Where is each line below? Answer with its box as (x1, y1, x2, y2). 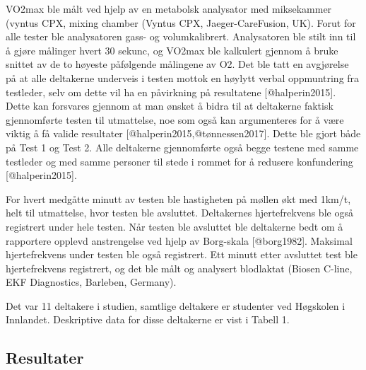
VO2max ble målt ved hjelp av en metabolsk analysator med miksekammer (6, 1, 332, 16)
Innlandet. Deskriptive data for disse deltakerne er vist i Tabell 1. (6, 312, 290, 327)
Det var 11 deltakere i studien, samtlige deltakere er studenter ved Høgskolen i (6, 298, 346, 313)
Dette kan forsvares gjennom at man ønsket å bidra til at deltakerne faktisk (6, 98, 333, 113)
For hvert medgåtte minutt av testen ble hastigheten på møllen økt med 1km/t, (6, 191, 351, 206)
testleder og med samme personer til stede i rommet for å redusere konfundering (6, 154, 353, 168)
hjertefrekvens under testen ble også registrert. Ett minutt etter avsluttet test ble (6, 247, 358, 262)
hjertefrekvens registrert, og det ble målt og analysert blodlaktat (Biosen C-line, (6, 260, 353, 275)
